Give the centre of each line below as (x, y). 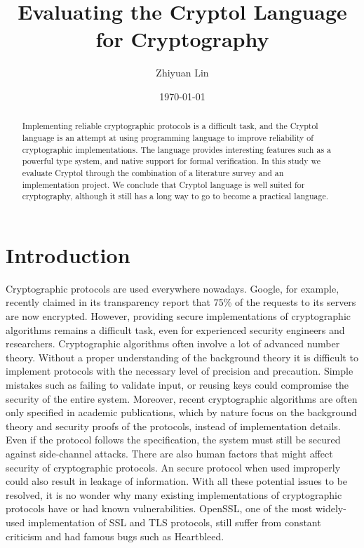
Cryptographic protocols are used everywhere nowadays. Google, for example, (173, 288)
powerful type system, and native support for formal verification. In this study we (171, 161)
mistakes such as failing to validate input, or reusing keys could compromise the (177, 384)
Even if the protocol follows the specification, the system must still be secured (173, 440)
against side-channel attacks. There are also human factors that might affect (169, 453)
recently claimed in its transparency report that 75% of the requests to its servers (181, 302)
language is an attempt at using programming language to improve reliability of (168, 137)
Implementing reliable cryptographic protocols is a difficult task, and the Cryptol (170, 126)
